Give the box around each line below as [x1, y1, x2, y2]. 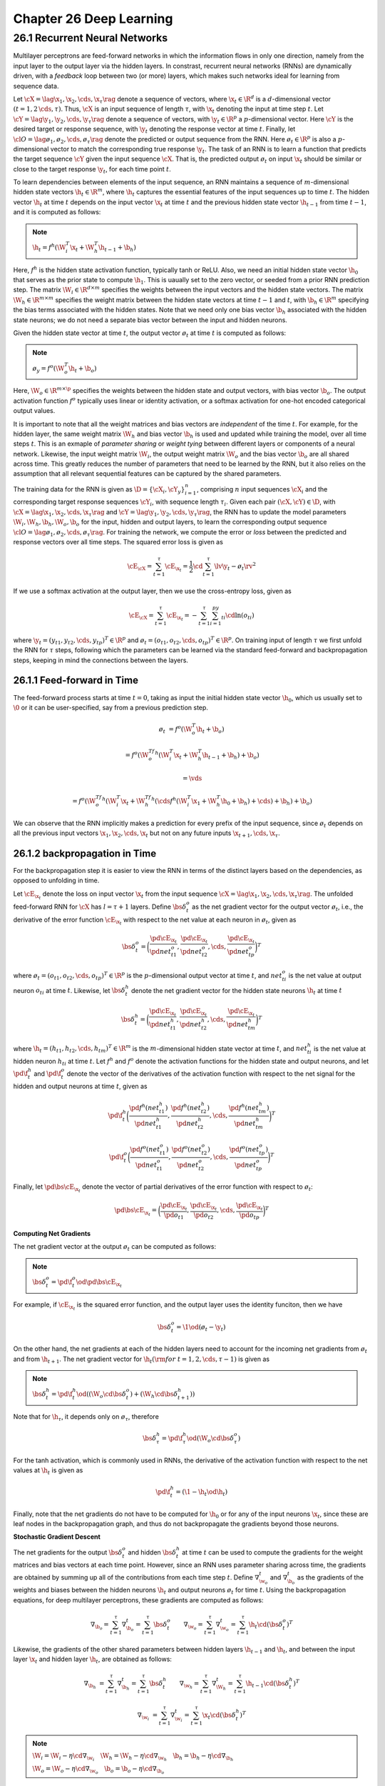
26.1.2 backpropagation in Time [13, 847, 157, 859]
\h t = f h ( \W [32, 242, 66, 253]
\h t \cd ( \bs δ [248, 1620, 283, 1630]
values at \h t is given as [13, 1465, 83, 1476]
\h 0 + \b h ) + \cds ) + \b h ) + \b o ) [220, 797, 313, 807]
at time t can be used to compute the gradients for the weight [182, 1547, 363, 1557]
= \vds [182, 774, 202, 782]
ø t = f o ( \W [158, 724, 192, 735]
